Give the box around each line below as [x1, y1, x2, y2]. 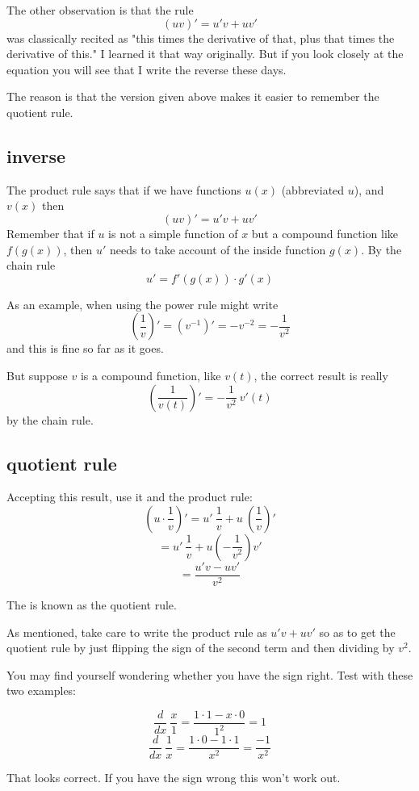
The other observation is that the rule [6, 2, 194, 18]
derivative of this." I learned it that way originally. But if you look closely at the [6, 45, 404, 62]
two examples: [6, 682, 77, 699]
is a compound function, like [80, 366, 221, 383]
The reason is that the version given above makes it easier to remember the [6, 88, 379, 105]
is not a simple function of [108, 224, 238, 241]
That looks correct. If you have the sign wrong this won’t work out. [6, 769, 341, 786]
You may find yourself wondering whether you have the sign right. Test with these [6, 666, 413, 683]
